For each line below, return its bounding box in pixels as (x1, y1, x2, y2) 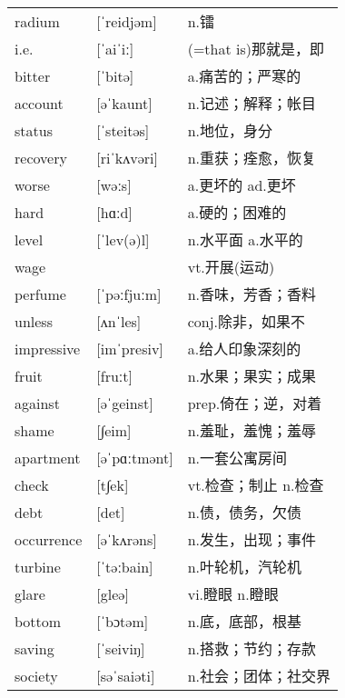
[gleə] (96, 583, 129, 604)
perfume (15, 283, 66, 304)
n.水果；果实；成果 (187, 365, 317, 387)
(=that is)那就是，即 (187, 38, 325, 60)
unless (15, 310, 53, 332)
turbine (15, 555, 61, 577)
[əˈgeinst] (96, 392, 153, 414)
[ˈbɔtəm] (96, 610, 149, 632)
